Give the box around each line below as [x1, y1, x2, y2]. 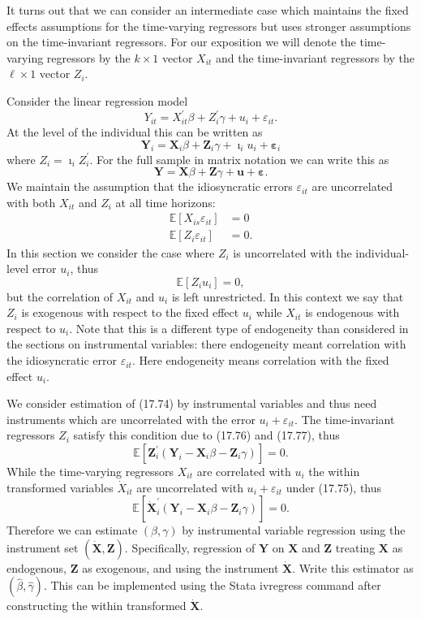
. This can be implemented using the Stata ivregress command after [43, 577, 381, 594]
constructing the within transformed [6, 597, 187, 614]
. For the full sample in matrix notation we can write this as [89, 150, 389, 167]
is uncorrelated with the [233, 244, 352, 261]
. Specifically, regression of [124, 539, 256, 556]
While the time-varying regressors [6, 463, 174, 480]
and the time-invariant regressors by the [216, 49, 415, 66]
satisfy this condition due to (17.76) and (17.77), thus [73, 426, 340, 444]
